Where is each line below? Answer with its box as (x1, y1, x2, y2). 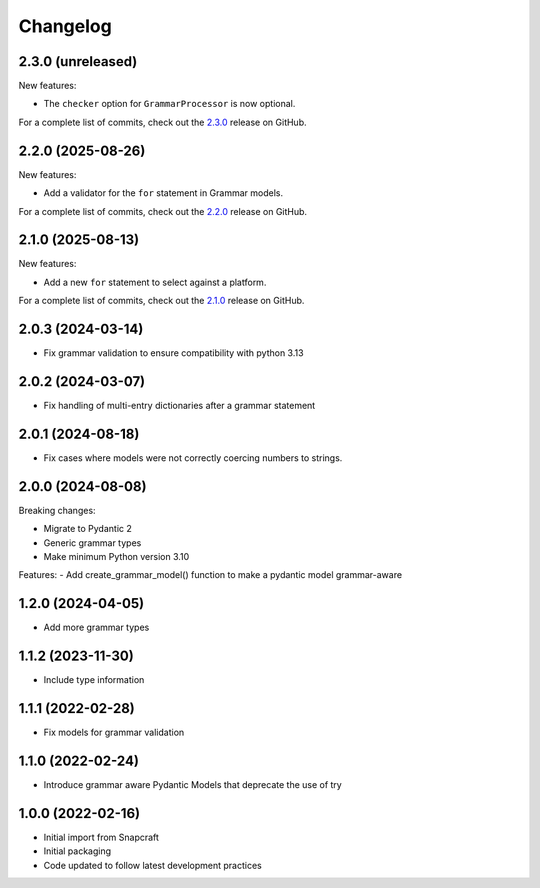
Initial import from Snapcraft (43, 831, 160, 843)
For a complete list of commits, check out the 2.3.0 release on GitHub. (18, 116, 307, 128)
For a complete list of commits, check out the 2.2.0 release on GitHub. (18, 205, 308, 217)
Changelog (18, 15, 112, 37)
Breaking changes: (18, 504, 96, 516)
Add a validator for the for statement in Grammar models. (43, 187, 284, 199)
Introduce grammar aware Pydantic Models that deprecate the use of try (43, 779, 342, 791)
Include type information (43, 674, 145, 686)
